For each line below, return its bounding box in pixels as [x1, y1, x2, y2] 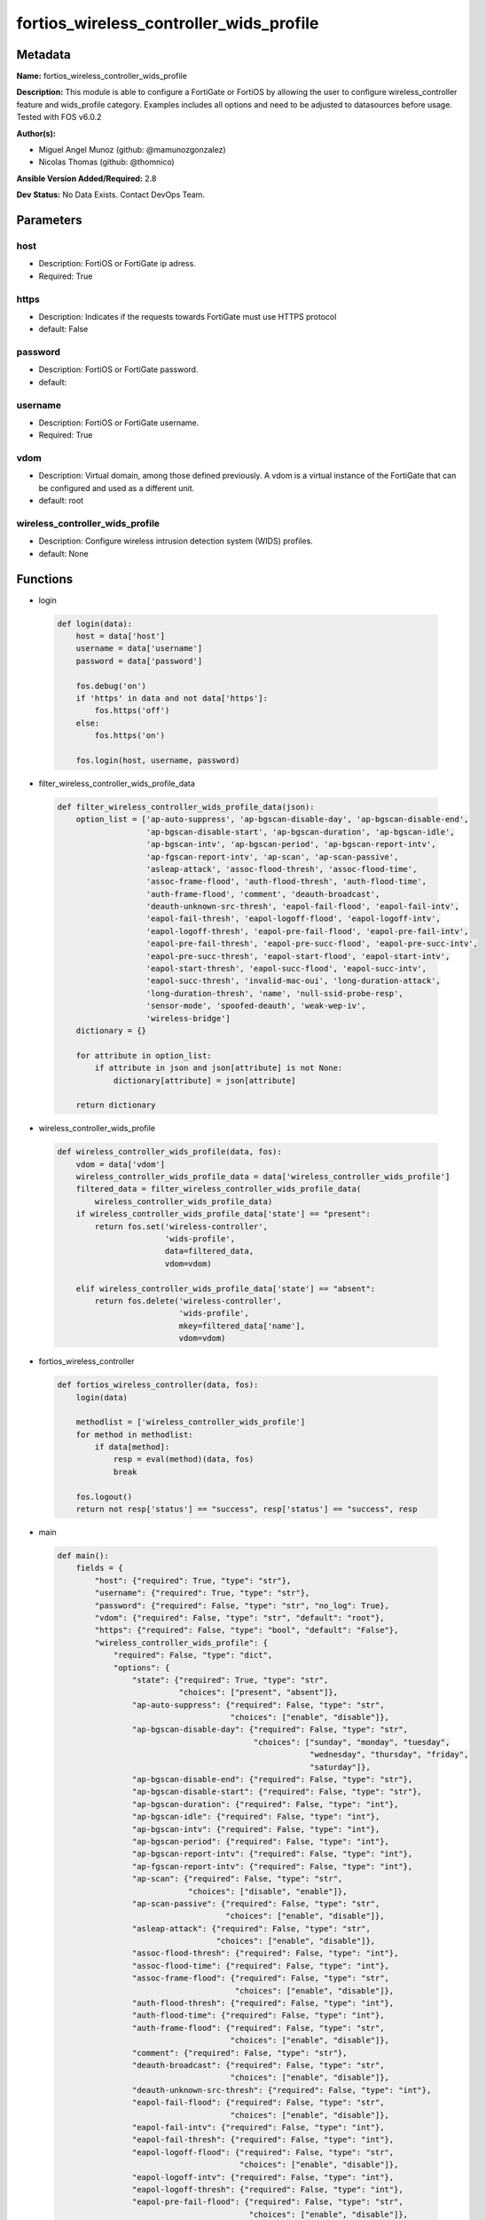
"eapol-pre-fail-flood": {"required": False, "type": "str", [131, 2197, 404, 2207]
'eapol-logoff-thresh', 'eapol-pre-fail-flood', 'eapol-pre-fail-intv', [145, 926, 469, 936]
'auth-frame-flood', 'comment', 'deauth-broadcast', [145, 889, 380, 899]
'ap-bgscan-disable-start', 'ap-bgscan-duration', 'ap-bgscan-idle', [145, 827, 456, 836]
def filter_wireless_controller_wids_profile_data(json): [57, 802, 315, 812]
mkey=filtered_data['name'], [178, 1320, 306, 1331]
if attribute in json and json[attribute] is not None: [94, 1063, 343, 1074]
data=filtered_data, [164, 1246, 255, 1257]
